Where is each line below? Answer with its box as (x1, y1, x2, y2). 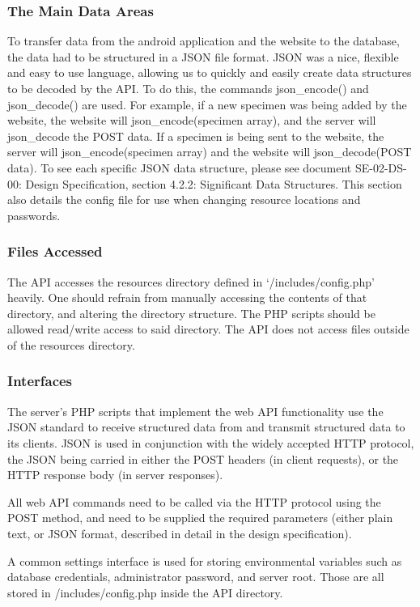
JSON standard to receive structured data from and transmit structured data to (7, 418, 405, 435)
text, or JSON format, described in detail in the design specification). (7, 524, 352, 541)
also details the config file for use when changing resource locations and (7, 191, 361, 208)
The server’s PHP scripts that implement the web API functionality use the (7, 402, 384, 419)
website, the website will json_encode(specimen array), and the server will (7, 112, 376, 129)
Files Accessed (7, 241, 103, 261)
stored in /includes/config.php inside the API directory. (7, 584, 283, 601)
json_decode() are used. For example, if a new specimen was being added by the (7, 96, 407, 112)
